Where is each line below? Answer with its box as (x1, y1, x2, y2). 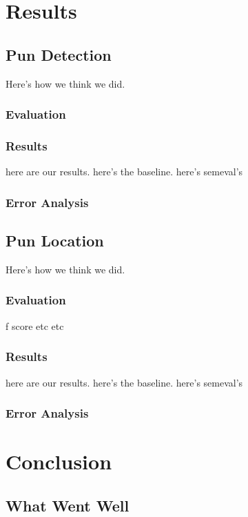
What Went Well (6, 494, 130, 516)
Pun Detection (6, 43, 112, 65)
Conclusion (6, 447, 112, 476)
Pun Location (6, 230, 104, 251)
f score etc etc (6, 318, 64, 333)
